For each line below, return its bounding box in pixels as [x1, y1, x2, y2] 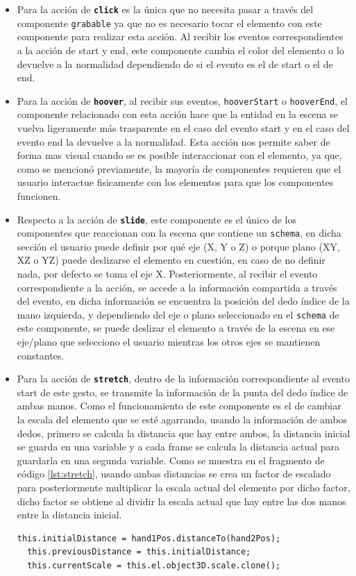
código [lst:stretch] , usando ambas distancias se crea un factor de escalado [17, 466, 331, 481]
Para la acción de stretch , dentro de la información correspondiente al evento [17, 371, 350, 386]
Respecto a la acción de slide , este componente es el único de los [17, 212, 296, 226]
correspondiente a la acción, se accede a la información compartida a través [17, 280, 337, 294]
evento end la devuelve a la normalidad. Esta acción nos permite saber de [17, 134, 330, 149]
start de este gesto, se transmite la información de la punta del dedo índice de [17, 384, 348, 399]
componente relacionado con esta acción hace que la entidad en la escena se [17, 107, 338, 121]
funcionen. [17, 188, 61, 203]
